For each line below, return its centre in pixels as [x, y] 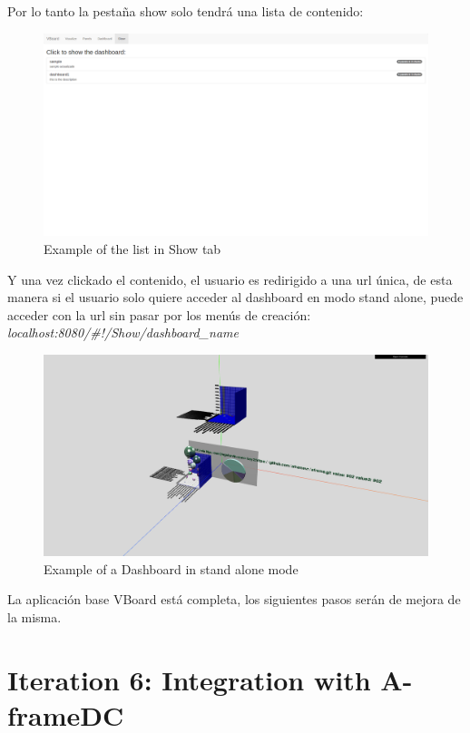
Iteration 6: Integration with [189, 679]
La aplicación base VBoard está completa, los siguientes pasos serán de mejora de [234, 599]
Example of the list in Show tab [132, 248]
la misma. [34, 616]
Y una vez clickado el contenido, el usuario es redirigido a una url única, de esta [230, 279]
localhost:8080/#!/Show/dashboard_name [123, 332]
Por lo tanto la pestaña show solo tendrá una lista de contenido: [186, 11]
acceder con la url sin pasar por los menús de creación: [159, 314]
